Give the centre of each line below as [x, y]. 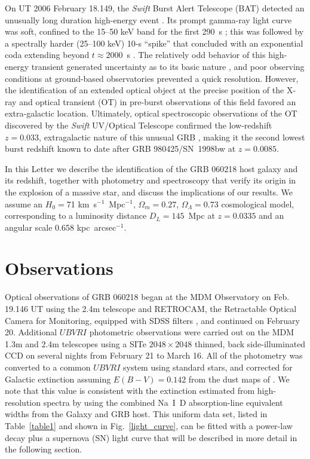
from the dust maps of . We [239, 379]
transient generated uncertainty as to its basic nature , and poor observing [168, 66]
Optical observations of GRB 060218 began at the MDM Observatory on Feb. [147, 297]
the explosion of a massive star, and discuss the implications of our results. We [149, 192]
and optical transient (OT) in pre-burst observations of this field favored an [158, 101]
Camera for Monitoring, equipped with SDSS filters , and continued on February [152, 320]
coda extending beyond [47, 55]
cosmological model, [258, 204]
